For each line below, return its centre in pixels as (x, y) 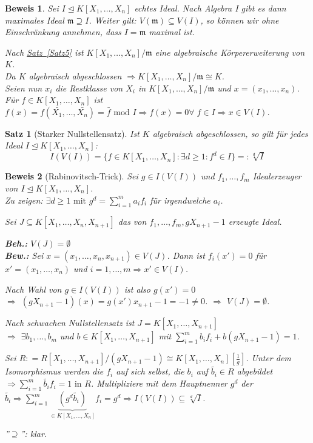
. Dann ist (186, 255)
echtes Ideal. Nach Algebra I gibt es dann (210, 8)
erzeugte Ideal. (255, 221)
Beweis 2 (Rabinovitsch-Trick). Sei (72, 176)
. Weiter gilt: (113, 20)
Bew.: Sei (24, 255)
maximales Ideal (35, 20)
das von (132, 221)
